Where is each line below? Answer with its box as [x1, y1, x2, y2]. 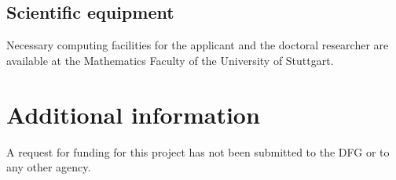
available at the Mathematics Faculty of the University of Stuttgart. [6, 52, 334, 68]
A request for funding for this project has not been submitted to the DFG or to [6, 143, 390, 160]
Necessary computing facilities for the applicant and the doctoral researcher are [6, 37, 389, 53]
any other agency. [6, 159, 91, 175]
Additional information [6, 98, 260, 130]
